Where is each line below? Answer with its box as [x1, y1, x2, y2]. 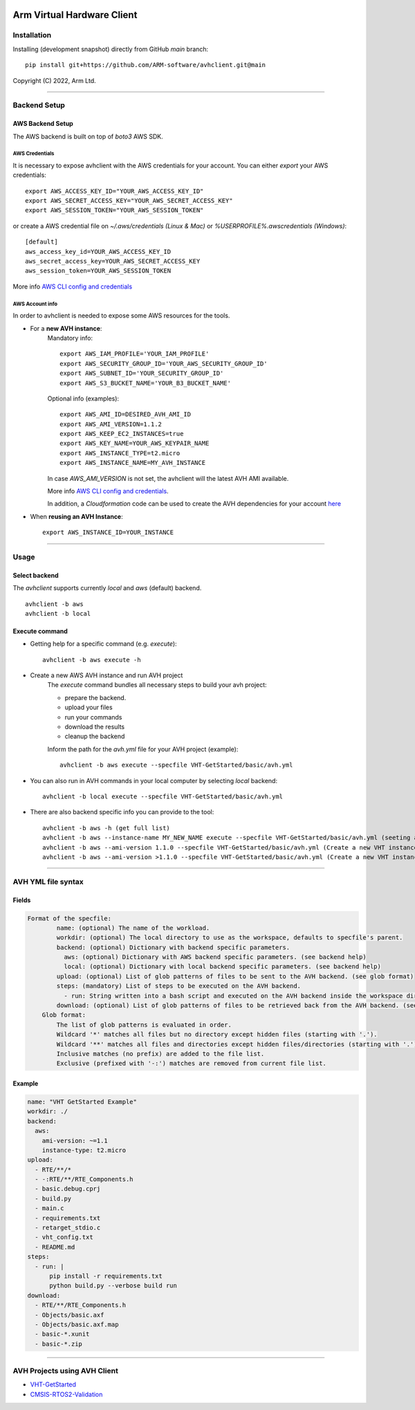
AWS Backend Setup [12, 120, 74, 128]
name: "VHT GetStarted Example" [27, 1097, 138, 1106]
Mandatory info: [47, 333, 93, 342]
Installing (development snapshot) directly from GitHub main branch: [12, 45, 209, 53]
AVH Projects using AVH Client [12, 1366, 119, 1376]
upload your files [64, 703, 113, 712]
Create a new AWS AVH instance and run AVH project [30, 671, 183, 679]
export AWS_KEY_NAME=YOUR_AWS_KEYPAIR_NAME [59, 439, 210, 448]
